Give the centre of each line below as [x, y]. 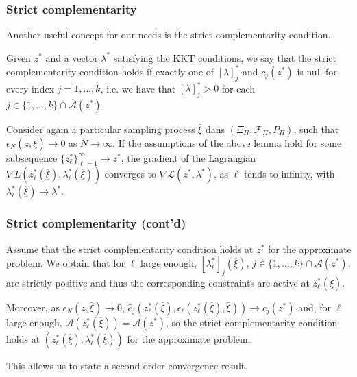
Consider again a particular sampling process [101, 129]
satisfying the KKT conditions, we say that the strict [225, 57]
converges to [131, 174]
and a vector [72, 57]
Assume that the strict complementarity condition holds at [130, 248]
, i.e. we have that [138, 88]
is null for [317, 71]
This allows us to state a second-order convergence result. [127, 365]
